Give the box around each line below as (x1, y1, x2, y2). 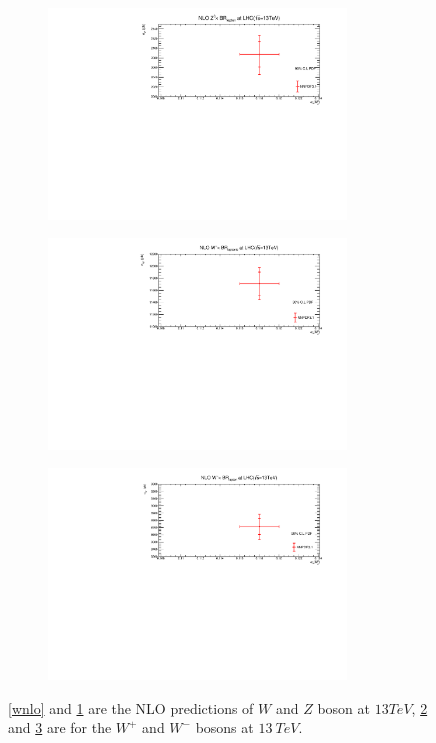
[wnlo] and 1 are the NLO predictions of (8, 697, 254, 718)
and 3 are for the (8, 717, 112, 738)
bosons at (195, 717, 254, 738)
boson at (317, 697, 370, 718)
